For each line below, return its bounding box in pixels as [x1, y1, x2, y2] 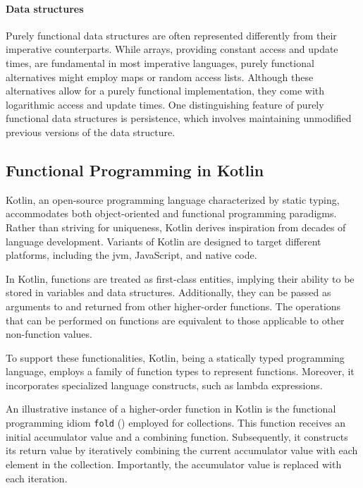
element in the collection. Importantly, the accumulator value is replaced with [6, 456, 342, 471]
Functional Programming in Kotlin [6, 159, 264, 181]
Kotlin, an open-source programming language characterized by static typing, [6, 192, 340, 207]
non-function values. [6, 327, 92, 341]
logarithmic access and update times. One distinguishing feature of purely [6, 97, 324, 111]
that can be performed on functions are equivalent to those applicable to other [6, 312, 345, 327]
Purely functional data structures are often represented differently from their [6, 28, 337, 42]
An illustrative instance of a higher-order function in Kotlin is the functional [6, 401, 336, 416]
